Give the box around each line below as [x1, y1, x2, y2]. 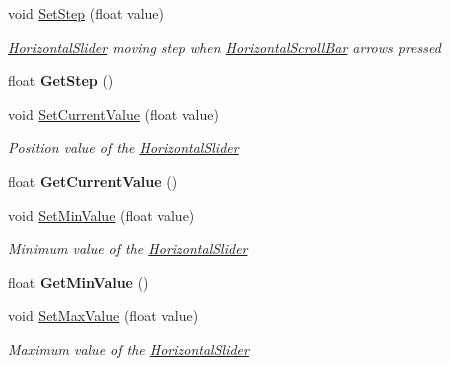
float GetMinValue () [8, 271, 149, 292]
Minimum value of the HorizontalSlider [8, 238, 248, 259]
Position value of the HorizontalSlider [8, 137, 239, 158]
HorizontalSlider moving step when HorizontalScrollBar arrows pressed [8, 36, 441, 57]
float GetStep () [8, 70, 114, 91]
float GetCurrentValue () [8, 170, 178, 191]
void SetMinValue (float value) [8, 204, 195, 225]
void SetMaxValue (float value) [8, 305, 199, 326]
